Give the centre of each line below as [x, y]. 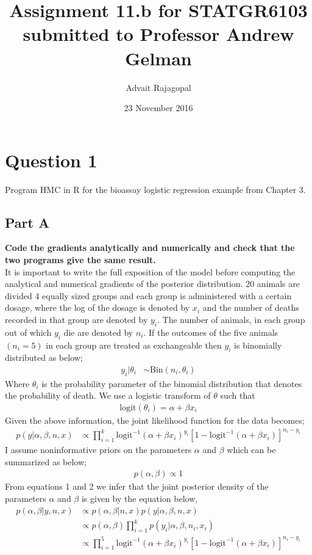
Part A [27, 222]
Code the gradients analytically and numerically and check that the [150, 248]
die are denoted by [98, 332]
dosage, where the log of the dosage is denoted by [97, 307]
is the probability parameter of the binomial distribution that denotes [172, 383]
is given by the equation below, [140, 498]
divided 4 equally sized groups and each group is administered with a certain [148, 295]
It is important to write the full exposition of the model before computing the [150, 271]
